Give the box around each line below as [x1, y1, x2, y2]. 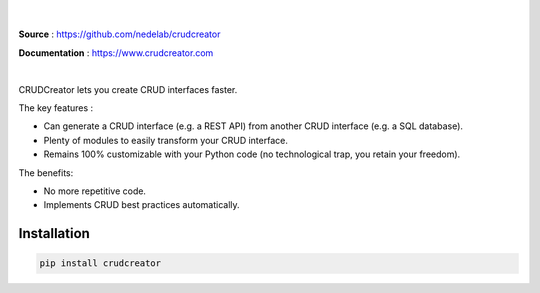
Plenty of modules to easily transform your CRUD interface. [43, 134, 289, 146]
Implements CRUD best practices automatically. [43, 199, 240, 211]
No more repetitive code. [43, 185, 147, 197]
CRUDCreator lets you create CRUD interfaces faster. [18, 83, 238, 95]
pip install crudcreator [39, 258, 162, 269]
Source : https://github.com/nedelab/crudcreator [18, 28, 221, 40]
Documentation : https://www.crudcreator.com [18, 46, 214, 59]
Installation [18, 225, 90, 242]
